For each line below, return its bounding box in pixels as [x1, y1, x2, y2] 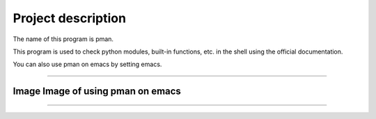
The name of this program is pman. [13, 35, 114, 43]
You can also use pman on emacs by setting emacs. [13, 60, 162, 69]
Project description [13, 10, 127, 26]
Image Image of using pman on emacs [13, 86, 181, 97]
